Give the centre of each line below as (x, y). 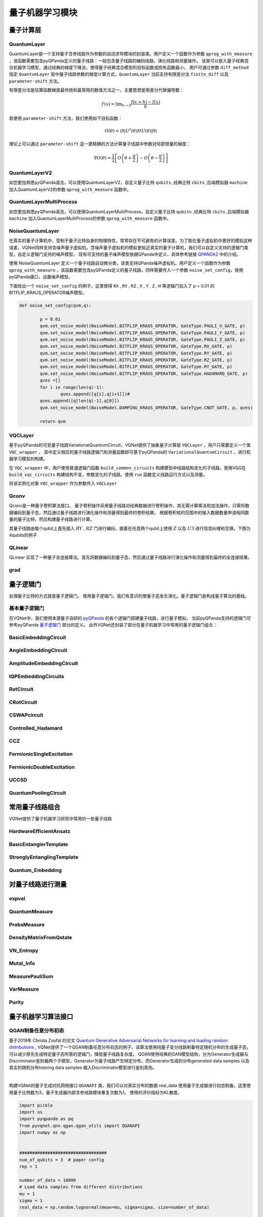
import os (31, 1112)
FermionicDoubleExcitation (42, 767)
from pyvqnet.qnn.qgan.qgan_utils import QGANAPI (80, 1125)
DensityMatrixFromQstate (41, 938)
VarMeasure (24, 989)
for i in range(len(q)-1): (72, 387)
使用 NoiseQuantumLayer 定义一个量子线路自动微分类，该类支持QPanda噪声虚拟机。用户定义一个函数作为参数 (120, 263)
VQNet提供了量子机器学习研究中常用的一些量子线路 (60, 819)
